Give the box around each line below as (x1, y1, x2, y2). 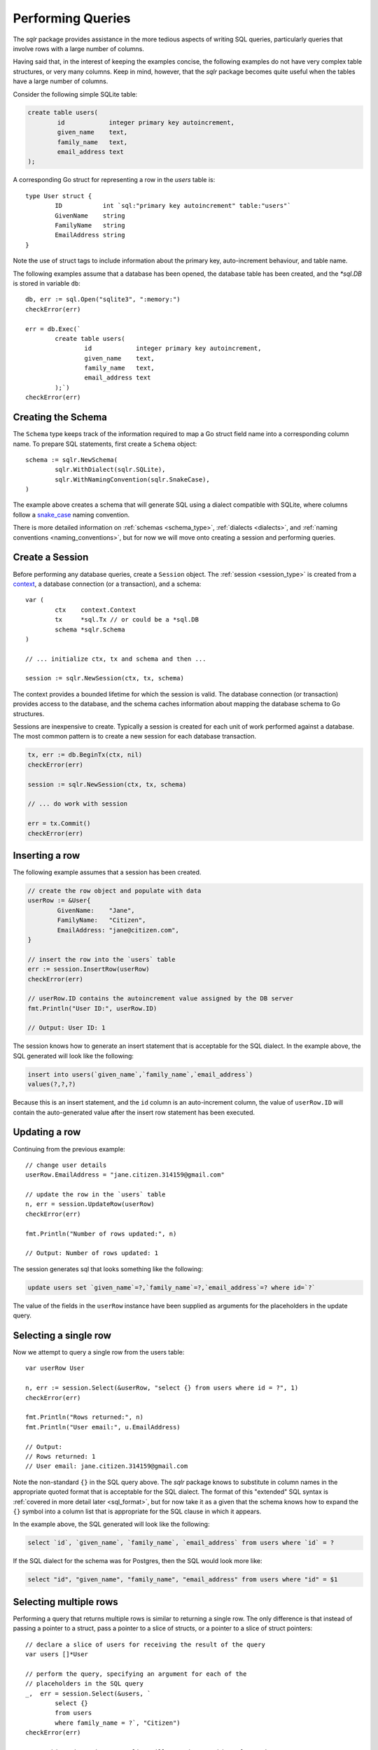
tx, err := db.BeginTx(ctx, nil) (27, 751, 143, 759)
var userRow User (25, 1364, 85, 1372)
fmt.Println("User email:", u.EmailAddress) (25, 1423, 181, 1431)
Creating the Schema (13, 412, 108, 423)
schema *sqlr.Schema (55, 625, 125, 633)
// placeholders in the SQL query (25, 1680, 143, 1688)
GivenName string (55, 211, 125, 220)
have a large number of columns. (13, 77, 108, 85)
